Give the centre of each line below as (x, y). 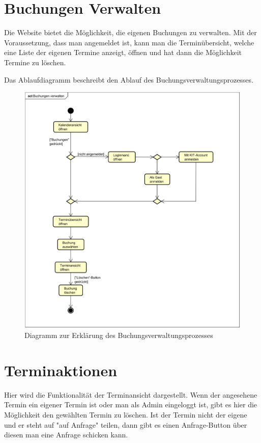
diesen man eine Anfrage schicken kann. (66, 435)
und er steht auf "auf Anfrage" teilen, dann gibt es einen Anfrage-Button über (126, 424)
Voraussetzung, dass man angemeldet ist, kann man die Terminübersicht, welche (129, 42)
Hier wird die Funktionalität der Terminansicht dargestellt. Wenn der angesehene (131, 394)
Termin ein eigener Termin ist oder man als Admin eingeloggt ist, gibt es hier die (131, 405)
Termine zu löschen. (35, 62)
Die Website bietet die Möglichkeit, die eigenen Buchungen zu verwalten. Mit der (130, 32)
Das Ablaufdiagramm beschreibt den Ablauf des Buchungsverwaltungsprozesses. (129, 79)
